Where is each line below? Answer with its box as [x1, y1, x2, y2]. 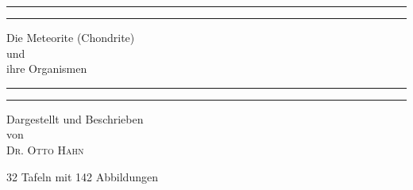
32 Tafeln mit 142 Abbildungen [6, 168, 158, 184]
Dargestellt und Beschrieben [6, 110, 144, 127]
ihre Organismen [6, 60, 87, 77]
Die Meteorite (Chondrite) [6, 29, 135, 45]
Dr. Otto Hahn [6, 141, 84, 158]
